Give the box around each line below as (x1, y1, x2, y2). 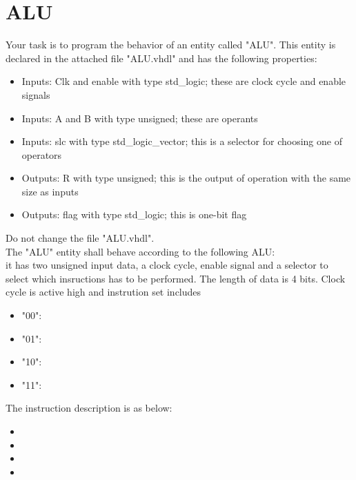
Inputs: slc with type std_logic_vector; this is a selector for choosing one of (21, 134, 342, 148)
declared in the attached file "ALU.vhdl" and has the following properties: (6, 50, 317, 65)
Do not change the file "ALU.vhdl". (6, 231, 155, 245)
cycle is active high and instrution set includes (6, 285, 201, 299)
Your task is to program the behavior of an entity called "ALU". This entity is (6, 37, 336, 52)
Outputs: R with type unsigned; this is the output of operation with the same (21, 171, 351, 185)
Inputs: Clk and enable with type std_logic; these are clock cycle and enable (21, 74, 346, 88)
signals (21, 87, 50, 102)
